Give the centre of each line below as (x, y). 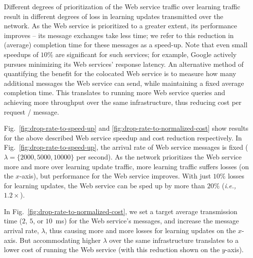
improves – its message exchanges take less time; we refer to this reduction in (119, 35)
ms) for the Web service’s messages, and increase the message (147, 221)
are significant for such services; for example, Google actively (146, 54)
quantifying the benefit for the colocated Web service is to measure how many (120, 73)
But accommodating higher (60, 240)
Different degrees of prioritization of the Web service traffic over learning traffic (122, 6)
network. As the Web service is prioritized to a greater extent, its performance (121, 26)
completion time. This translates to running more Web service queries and (115, 92)
